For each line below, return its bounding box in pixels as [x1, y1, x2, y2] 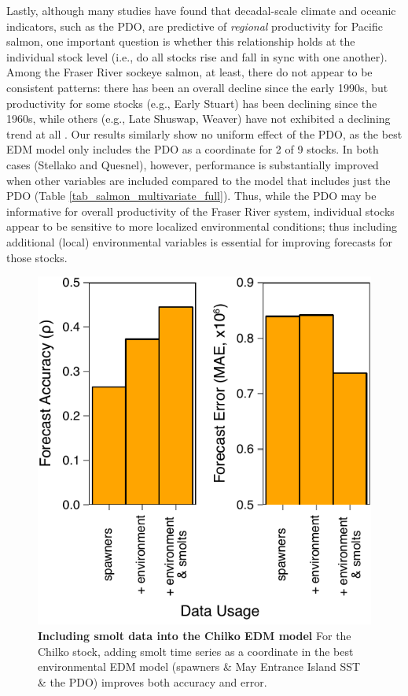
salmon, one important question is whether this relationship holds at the [6, 33, 355, 50]
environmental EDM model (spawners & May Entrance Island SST [38, 658, 361, 675]
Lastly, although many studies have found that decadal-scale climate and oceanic [6, 2, 396, 18]
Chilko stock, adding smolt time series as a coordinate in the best [38, 642, 354, 659]
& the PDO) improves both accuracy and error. [38, 673, 267, 690]
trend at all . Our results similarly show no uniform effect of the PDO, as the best [6, 125, 402, 142]
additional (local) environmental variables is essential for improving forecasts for [6, 233, 393, 250]
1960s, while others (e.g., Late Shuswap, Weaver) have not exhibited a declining [6, 110, 391, 127]
